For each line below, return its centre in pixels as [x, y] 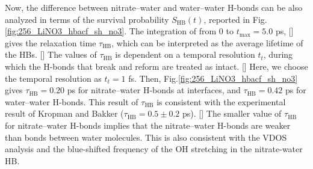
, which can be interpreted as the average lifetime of [207, 42]
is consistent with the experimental [221, 101]
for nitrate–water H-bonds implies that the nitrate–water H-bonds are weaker [148, 125]
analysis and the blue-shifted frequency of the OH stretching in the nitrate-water [154, 149]
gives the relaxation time [51, 42]
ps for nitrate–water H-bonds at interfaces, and [154, 90]
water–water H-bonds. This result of [72, 101]
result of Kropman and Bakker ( [64, 113]
